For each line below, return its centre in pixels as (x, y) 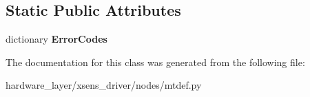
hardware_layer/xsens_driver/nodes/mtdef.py (104, 85)
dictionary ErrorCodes (56, 39)
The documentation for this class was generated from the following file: (155, 62)
